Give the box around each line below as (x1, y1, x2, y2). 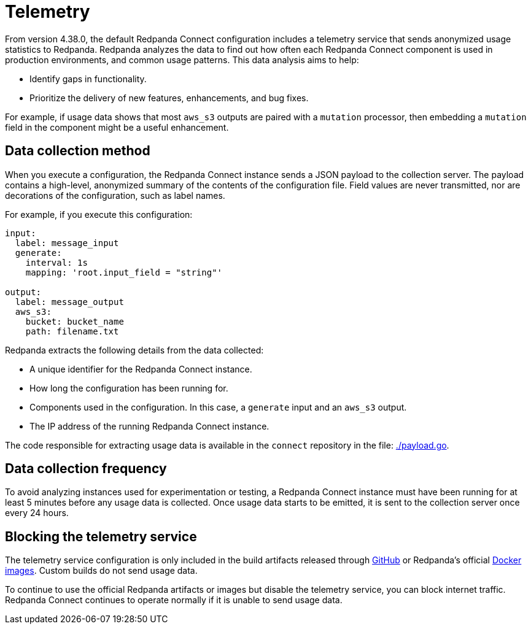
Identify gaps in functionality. (29, 73, 147, 84)
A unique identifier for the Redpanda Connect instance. (29, 363, 252, 374)
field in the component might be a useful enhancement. (5, 122, 229, 133)
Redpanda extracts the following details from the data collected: (5, 344, 264, 355)
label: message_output (15, 296, 124, 307)
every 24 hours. (5, 507, 69, 519)
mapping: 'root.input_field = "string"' (25, 267, 223, 277)
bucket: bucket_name (25, 316, 124, 326)
